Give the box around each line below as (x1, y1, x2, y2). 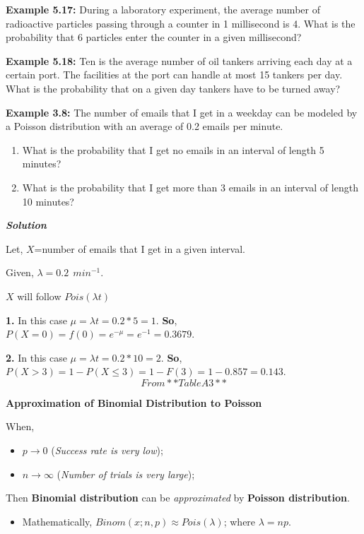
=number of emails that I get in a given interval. (34, 241, 245, 256)
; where (223, 514, 256, 528)
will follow (17, 288, 61, 303)
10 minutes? (22, 194, 74, 208)
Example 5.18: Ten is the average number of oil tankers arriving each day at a (6, 53, 353, 68)
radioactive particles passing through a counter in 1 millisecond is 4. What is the (6, 16, 356, 30)
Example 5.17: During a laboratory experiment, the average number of (6, 2, 320, 16)
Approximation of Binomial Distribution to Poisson (6, 395, 262, 410)
